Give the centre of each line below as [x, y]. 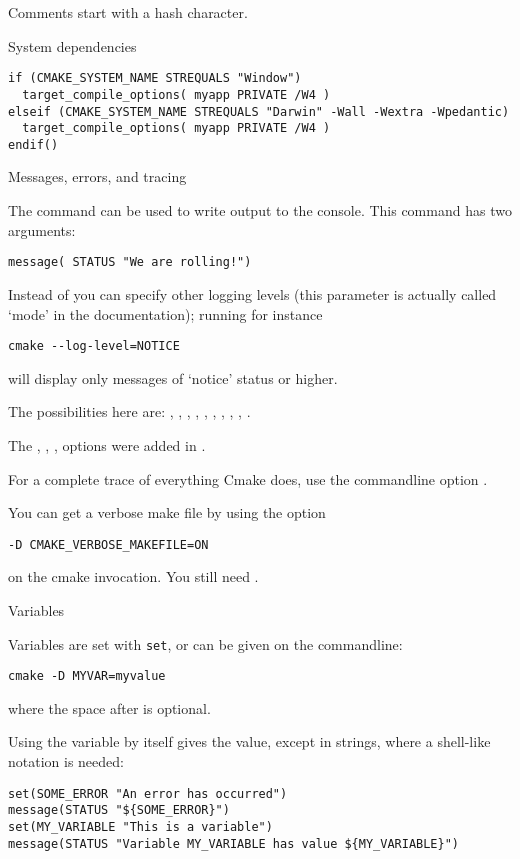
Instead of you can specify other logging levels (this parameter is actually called [252, 293]
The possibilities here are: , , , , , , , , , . [129, 411]
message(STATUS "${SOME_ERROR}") [119, 810]
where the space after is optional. [109, 707]
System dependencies [72, 45]
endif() [33, 144]
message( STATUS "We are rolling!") [130, 262]
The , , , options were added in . [107, 444]
